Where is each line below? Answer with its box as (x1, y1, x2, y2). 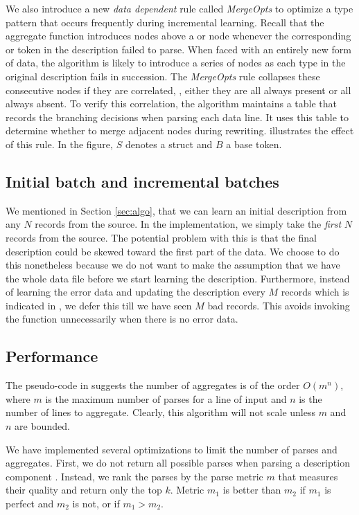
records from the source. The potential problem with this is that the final (6, 230, 317, 244)
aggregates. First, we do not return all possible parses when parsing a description (6, 455, 350, 470)
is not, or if (72, 496, 120, 511)
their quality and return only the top (6, 482, 162, 497)
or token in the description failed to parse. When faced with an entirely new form (6, 42, 351, 56)
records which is (281, 284, 349, 299)
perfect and (6, 496, 54, 511)
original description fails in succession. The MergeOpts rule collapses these (6, 69, 320, 83)
